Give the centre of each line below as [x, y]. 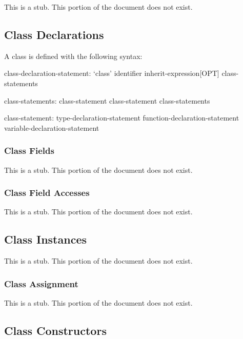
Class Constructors [55, 330]
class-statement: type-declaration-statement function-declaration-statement [122, 118]
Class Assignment [41, 283]
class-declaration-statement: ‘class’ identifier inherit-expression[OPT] [112, 73]
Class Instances [45, 239]
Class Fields [29, 151]
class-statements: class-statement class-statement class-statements [107, 100]
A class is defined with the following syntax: [73, 56]
